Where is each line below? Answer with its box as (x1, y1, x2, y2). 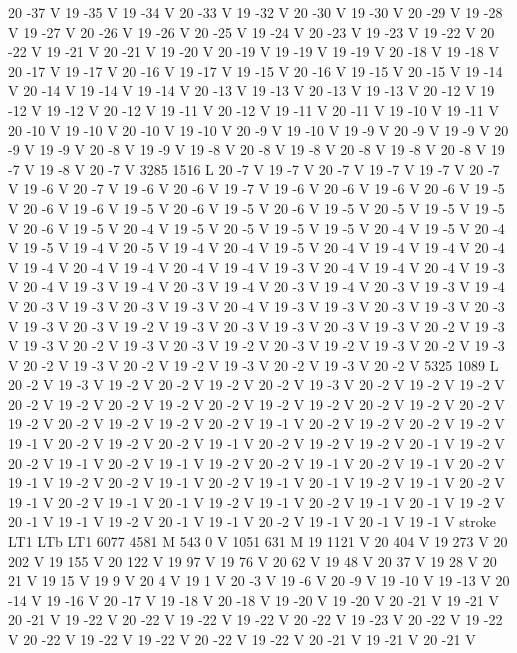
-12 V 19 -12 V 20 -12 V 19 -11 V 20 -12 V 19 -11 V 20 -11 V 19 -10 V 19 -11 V (8, 99, 500, 120)
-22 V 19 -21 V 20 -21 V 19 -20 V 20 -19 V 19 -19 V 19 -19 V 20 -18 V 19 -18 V (8, 41, 500, 62)
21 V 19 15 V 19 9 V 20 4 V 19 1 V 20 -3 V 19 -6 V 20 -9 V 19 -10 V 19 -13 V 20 (8, 570, 510, 591)
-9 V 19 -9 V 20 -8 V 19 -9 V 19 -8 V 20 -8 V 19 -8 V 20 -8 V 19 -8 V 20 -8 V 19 (8, 139, 505, 160)
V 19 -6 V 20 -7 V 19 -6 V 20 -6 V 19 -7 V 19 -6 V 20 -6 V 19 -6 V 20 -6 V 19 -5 (8, 178, 505, 199)
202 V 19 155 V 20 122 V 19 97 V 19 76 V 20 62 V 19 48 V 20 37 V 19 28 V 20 (8, 550, 497, 571)
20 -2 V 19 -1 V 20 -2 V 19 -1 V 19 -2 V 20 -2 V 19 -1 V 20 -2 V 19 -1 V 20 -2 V (8, 452, 505, 473)
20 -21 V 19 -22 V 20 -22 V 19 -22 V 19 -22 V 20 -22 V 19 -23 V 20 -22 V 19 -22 (8, 609, 503, 630)
